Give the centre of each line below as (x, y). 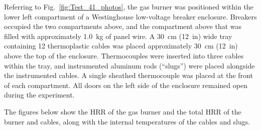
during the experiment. (39, 95)
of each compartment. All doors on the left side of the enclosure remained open (126, 85)
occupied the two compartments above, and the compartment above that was (123, 26)
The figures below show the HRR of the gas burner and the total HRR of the (123, 111)
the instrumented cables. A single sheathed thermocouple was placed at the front (128, 75)
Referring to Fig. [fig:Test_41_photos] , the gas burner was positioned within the (129, 6)
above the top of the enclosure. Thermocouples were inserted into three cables (124, 55)
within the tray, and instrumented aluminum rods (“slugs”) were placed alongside (129, 65)
